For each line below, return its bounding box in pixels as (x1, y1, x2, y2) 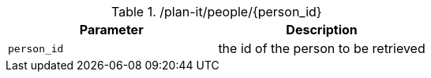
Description (286, 22, 358, 37)
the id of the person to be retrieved (218, 41, 425, 56)
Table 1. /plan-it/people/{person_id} (111, 4, 322, 19)
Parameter (79, 22, 144, 37)
